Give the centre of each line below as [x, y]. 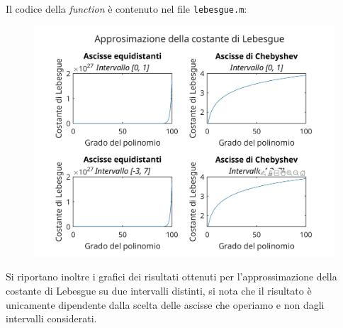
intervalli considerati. [51, 318]
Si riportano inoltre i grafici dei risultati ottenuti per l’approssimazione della [171, 277]
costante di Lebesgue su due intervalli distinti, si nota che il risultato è [159, 291]
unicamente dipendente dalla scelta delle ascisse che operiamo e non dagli [165, 304]
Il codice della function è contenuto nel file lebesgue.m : [126, 9]
